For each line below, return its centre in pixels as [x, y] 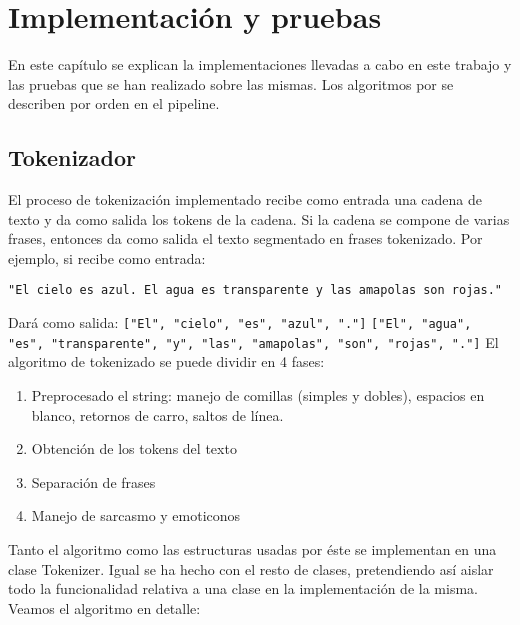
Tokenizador [72, 157]
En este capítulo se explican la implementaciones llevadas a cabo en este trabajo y [260, 64]
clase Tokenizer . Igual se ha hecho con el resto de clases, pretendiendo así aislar [251, 568]
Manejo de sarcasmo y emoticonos [136, 515]
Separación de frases [93, 481]
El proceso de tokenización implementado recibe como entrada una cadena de [245, 199]
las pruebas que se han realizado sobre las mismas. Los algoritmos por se [231, 83]
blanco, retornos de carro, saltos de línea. [157, 414]
